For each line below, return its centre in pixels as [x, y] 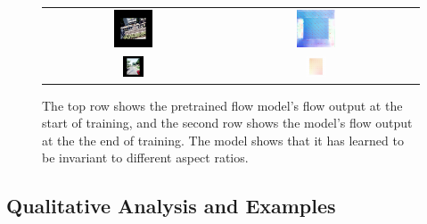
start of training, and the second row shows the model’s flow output [227, 123]
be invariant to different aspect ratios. [145, 158]
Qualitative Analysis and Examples [171, 206]
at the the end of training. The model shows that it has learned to [223, 140]
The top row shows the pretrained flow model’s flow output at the [222, 105]
